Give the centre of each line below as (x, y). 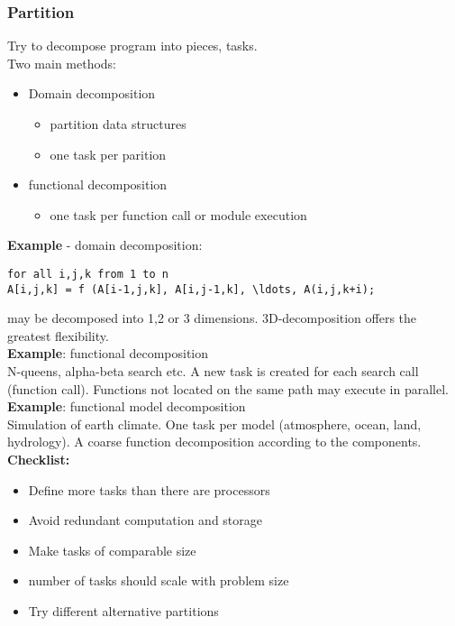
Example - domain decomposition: (105, 245)
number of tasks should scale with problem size (159, 580)
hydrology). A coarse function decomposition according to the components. (214, 442)
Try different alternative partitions (123, 611)
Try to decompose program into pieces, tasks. (132, 46)
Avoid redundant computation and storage (145, 520)
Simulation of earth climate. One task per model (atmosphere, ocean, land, (214, 423)
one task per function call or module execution (178, 214)
